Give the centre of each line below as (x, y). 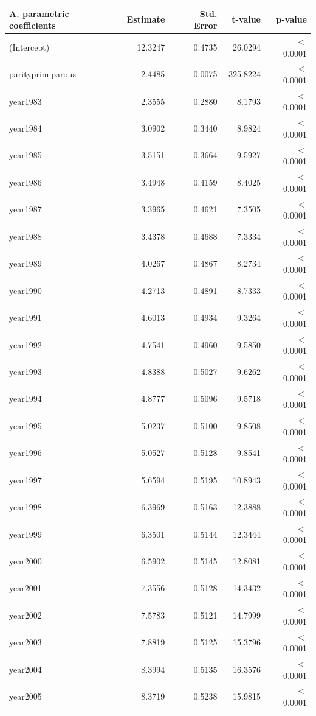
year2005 (26, 696)
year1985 (26, 155)
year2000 (26, 561)
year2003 (26, 642)
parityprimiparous (43, 74)
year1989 (26, 263)
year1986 (26, 182)
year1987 (26, 209)
